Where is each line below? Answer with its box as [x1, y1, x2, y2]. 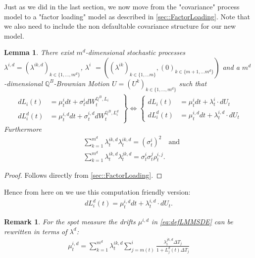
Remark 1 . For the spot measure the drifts [4, 216, 136, 227]
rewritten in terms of [4, 226, 67, 236]
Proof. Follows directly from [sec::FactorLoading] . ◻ [4, 170, 162, 180]
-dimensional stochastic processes [85, 47, 186, 57]
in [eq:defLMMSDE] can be [151, 216, 233, 227]
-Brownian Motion [53, 78, 109, 88]
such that [179, 78, 207, 88]
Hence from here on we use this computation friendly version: [4, 186, 191, 197]
